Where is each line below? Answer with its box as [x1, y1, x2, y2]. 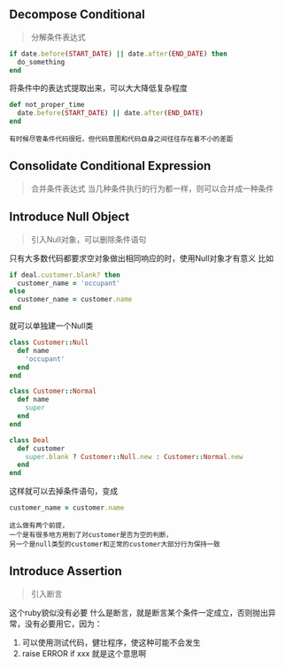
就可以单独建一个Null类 [9, 320, 94, 331]
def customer [17, 444, 65, 453]
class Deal [9, 435, 50, 445]
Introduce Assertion [9, 563, 122, 579]
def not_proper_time [9, 101, 86, 110]
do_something [17, 57, 65, 66]
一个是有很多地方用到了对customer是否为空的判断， [9, 531, 173, 540]
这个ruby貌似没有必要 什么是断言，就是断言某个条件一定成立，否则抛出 [9, 607, 268, 617]
